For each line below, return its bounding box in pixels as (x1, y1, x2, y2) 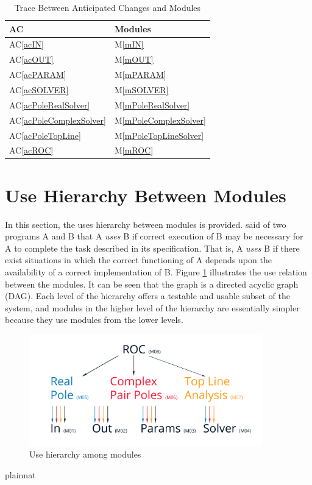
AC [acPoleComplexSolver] (9, 113, 106, 126)
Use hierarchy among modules (29, 448, 141, 461)
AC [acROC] (9, 144, 54, 157)
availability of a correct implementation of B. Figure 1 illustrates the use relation (5, 265, 307, 278)
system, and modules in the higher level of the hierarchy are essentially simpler (5, 301, 300, 314)
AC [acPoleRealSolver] (9, 98, 90, 111)
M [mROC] (114, 144, 154, 157)
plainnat (5, 469, 36, 481)
